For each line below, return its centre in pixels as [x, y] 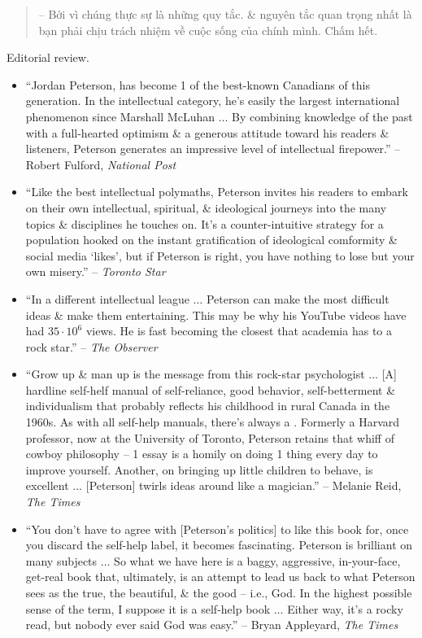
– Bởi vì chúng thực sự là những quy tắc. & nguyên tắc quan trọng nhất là [225, 14]
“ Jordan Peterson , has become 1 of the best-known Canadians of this [198, 84]
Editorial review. [48, 57]
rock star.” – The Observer [91, 346]
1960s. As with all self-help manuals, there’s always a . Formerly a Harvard [213, 422]
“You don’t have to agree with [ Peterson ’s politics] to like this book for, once [217, 529]
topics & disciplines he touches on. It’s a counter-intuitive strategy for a [204, 223]
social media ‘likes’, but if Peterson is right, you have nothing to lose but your [220, 255]
